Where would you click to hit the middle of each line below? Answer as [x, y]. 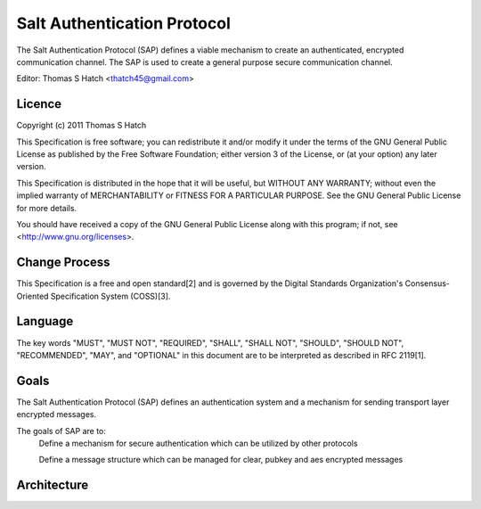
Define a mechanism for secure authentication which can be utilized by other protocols [198, 443]
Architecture [53, 485]
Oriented [33, 296]
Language [45, 321]
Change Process [63, 263]
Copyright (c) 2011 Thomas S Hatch [82, 126]
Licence [39, 104]
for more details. [47, 208]
